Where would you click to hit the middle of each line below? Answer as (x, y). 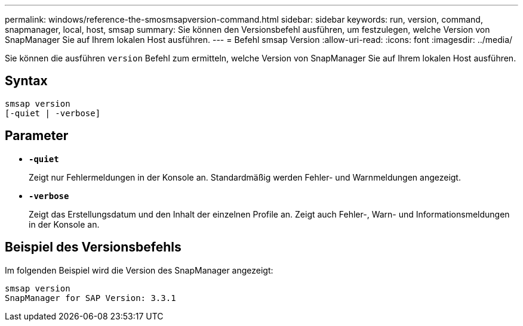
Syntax (26, 81)
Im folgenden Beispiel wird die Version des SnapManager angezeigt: (139, 270)
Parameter (37, 136)
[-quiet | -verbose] (53, 113)
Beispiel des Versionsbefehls (93, 247)
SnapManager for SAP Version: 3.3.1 (90, 298)
